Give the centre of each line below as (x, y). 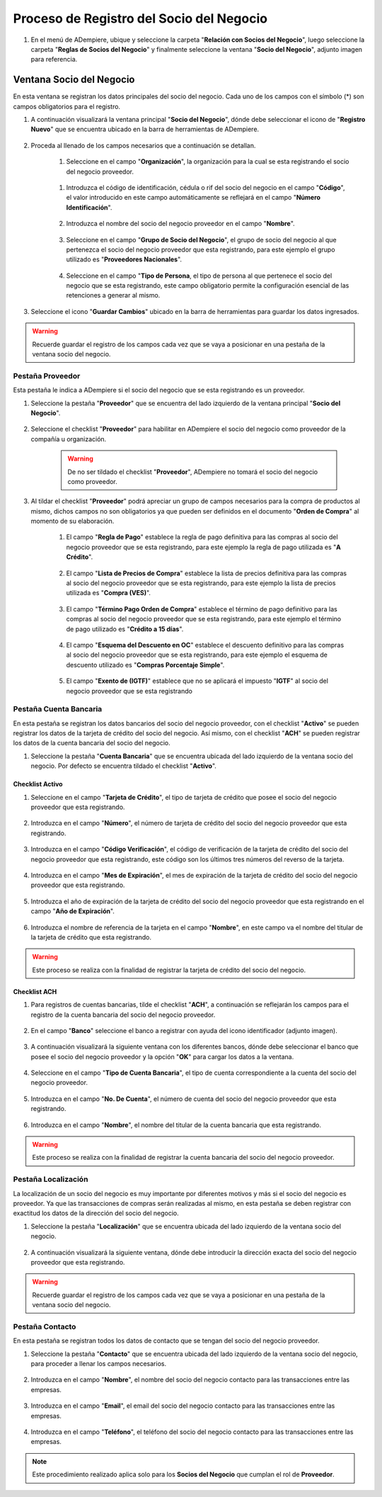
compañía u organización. (69, 439)
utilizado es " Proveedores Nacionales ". (124, 259)
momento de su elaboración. (73, 521)
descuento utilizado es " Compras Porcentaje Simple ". (145, 665)
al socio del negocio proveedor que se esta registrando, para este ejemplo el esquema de (197, 655)
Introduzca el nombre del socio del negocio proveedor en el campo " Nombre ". (180, 224)
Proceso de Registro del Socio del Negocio (140, 18)
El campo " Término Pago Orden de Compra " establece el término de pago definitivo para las (202, 609)
